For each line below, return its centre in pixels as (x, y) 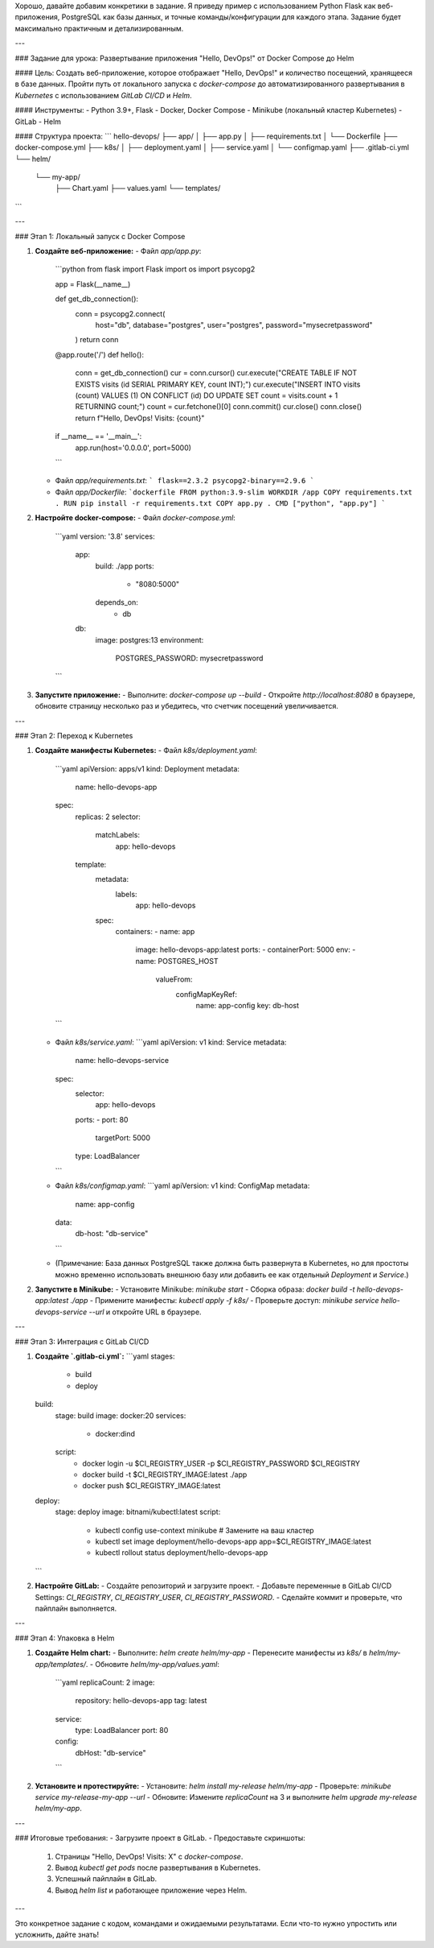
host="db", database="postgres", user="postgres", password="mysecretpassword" (234, 325)
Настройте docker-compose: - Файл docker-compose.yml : (135, 518)
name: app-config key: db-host (248, 1005)
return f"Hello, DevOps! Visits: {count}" (140, 418)
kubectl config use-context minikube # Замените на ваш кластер (205, 1530)
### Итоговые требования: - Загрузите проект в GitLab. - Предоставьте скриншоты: (160, 1838)
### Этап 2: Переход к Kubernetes (74, 735)
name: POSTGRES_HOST (177, 961)
